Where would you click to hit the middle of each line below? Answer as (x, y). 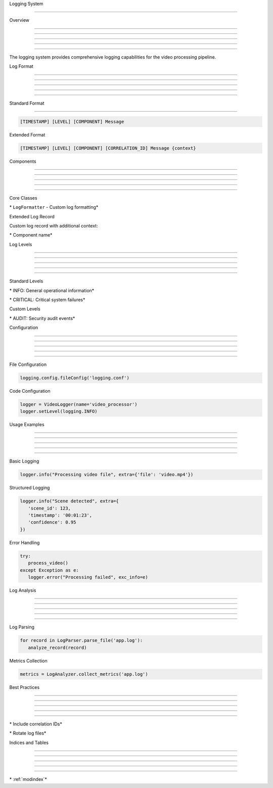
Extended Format (27, 134)
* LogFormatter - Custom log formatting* (54, 207)
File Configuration (28, 364)
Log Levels (21, 244)
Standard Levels (26, 281)
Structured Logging (30, 488)
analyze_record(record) (57, 647)
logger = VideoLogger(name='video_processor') (79, 404)
